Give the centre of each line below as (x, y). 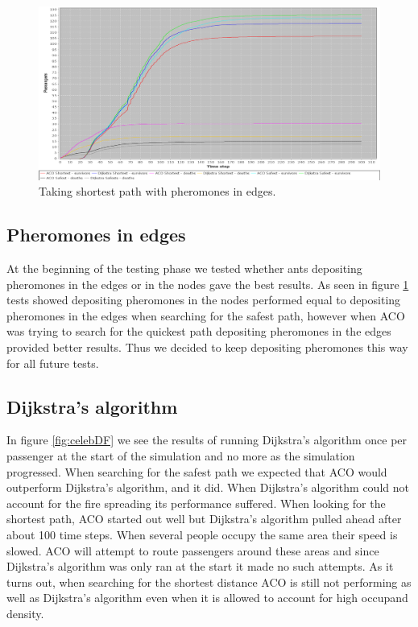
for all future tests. (53, 363)
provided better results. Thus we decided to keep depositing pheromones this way (207, 347)
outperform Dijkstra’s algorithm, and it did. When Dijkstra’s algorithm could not (208, 487)
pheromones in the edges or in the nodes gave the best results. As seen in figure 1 (208, 284)
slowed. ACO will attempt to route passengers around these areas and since (193, 550)
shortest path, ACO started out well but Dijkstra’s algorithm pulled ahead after (204, 519)
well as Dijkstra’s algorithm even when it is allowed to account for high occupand (207, 598)
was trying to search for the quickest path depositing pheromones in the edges (199, 331)
